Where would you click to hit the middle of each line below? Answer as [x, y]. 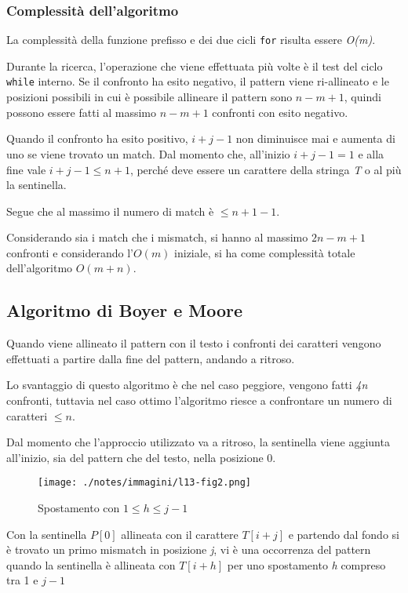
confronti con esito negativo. [280, 112]
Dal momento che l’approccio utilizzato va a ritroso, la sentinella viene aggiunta [198, 442]
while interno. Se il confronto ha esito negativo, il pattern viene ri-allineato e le [198, 81]
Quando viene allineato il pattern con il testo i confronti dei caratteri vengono [194, 343]
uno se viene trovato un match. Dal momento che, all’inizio [148, 153]
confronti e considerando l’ [70, 252]
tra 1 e [22, 580]
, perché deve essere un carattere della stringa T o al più [266, 169]
